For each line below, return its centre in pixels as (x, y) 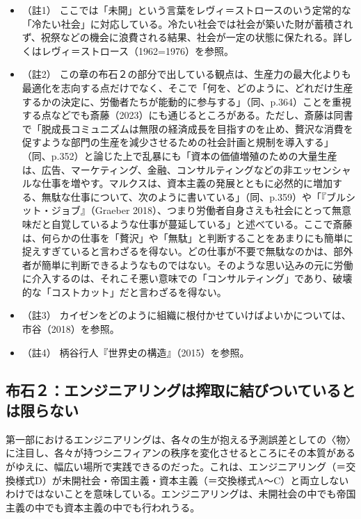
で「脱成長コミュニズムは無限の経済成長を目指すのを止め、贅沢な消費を (187, 128)
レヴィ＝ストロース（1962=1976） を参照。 (137, 50)
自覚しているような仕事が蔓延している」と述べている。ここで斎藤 (202, 223)
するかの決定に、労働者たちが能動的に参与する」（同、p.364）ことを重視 (187, 101)
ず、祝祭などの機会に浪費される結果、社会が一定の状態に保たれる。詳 (182, 37)
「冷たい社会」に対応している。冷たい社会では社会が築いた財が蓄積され (187, 23)
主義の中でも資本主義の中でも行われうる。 (103, 507)
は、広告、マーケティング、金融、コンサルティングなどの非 (157, 169)
